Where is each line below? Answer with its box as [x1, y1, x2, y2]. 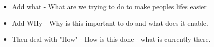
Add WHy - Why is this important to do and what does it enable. [12, 17, 208, 28]
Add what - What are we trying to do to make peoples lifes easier [12, 1, 207, 11]
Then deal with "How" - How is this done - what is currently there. [12, 34, 211, 44]
